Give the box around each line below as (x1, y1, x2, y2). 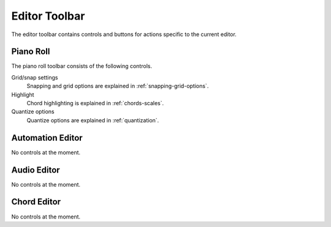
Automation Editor (11, 132, 83, 143)
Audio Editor (11, 165, 61, 175)
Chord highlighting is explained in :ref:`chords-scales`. (26, 100, 164, 107)
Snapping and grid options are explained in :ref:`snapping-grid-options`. (26, 83, 209, 90)
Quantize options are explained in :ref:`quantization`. (26, 116, 159, 124)
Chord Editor (11, 196, 61, 207)
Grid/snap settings (11, 73, 58, 81)
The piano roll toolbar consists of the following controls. (11, 62, 153, 70)
